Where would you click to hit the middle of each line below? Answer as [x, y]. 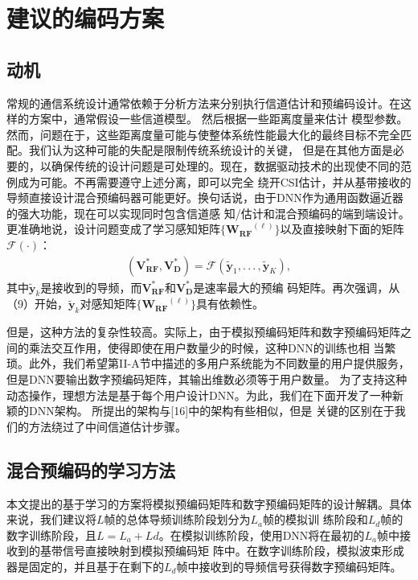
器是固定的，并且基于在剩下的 [85, 566]
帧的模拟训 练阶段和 [316, 519]
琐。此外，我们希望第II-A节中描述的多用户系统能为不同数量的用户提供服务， [208, 363]
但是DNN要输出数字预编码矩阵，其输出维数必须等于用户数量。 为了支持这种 [207, 378]
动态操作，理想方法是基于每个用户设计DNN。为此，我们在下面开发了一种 [199, 395]
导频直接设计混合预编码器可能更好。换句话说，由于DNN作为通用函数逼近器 [205, 197]
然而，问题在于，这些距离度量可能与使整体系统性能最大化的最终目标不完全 [203, 134]
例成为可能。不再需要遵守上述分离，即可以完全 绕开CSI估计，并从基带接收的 [209, 181]
